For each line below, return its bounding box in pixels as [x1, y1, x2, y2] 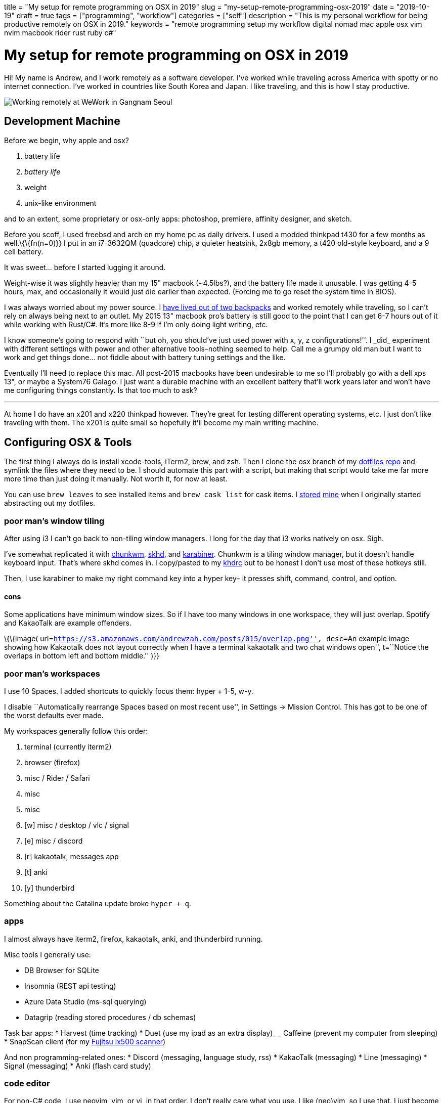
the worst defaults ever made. [4, 711, 104, 720]
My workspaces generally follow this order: [4, 726, 148, 735]
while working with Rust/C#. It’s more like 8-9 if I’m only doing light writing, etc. [4, 320, 268, 329]
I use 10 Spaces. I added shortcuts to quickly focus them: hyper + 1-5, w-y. [4, 686, 253, 695]
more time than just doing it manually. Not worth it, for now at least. [4, 474, 228, 483]
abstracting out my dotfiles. [4, 499, 96, 508]
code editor [4, 1078, 50, 1089]
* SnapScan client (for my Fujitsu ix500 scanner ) [4, 1037, 166, 1046]
